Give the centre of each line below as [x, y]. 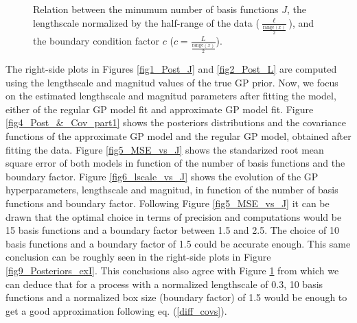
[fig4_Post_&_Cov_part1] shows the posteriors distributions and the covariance [176, 122]
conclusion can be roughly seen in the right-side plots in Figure [138, 257]
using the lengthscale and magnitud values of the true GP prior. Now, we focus [172, 82]
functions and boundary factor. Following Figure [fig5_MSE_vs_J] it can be [168, 203]
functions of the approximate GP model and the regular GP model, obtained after [178, 135]
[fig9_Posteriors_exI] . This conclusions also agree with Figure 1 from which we [172, 270]
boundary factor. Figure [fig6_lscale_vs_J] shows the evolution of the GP [162, 176]
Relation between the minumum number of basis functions [156, 9]
